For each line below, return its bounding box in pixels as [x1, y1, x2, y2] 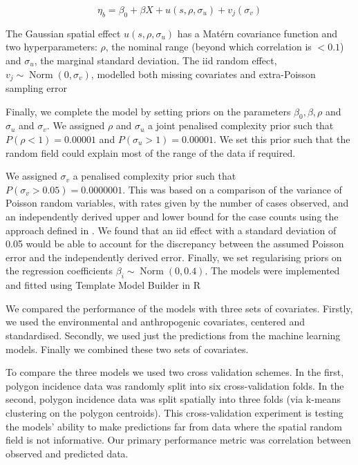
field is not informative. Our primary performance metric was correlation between [6, 433, 351, 447]
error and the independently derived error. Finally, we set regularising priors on [6, 249, 342, 264]
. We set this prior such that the [213, 132, 350, 146]
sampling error [6, 81, 67, 95]
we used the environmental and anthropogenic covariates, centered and [6, 314, 305, 329]
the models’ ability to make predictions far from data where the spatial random [6, 419, 342, 433]
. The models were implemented [205, 263, 340, 278]
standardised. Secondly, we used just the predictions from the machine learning [6, 328, 341, 342]
